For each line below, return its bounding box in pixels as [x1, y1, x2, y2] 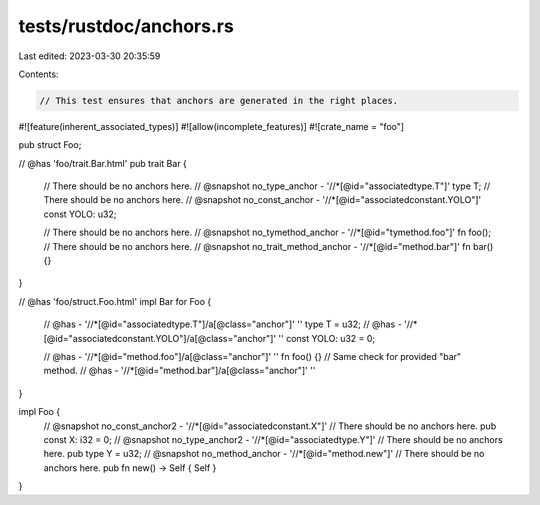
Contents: [18, 68, 59, 80]
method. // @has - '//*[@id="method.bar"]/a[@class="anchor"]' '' [43, 365, 316, 377]
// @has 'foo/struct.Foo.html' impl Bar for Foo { [18, 295, 212, 307]
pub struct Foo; [18, 139, 82, 151]
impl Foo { [18, 406, 60, 418]
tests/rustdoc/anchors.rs [18, 15, 234, 37]
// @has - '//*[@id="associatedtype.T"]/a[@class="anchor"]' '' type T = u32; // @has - [43, 318, 402, 330]
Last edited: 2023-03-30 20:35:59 [18, 50, 161, 62]
